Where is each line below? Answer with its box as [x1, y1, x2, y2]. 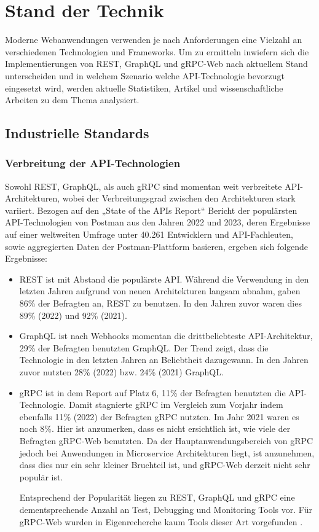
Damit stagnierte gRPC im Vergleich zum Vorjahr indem [68, 398, 283, 411]
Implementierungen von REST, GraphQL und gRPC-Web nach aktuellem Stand [5, 57, 308, 70]
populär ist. [19, 470, 63, 483]
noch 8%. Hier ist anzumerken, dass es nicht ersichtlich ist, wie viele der [19, 422, 291, 435]
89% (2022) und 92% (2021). [19, 308, 127, 321]
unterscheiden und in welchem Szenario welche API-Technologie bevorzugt [5, 69, 285, 82]
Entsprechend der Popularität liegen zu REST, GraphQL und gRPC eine [19, 491, 295, 504]
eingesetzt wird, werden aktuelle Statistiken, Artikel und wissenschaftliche [5, 81, 283, 94]
